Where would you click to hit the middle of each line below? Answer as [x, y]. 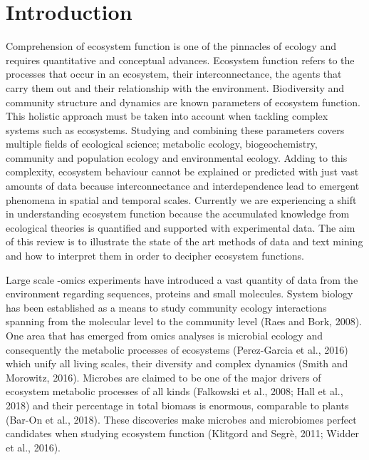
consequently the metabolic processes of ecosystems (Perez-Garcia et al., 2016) [177, 349]
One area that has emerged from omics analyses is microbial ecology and [164, 335]
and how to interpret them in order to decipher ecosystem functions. [155, 256]
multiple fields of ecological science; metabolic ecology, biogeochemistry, [162, 144]
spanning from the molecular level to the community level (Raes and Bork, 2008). [184, 321]
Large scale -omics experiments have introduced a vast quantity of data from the [182, 279]
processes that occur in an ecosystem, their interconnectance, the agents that [174, 74]
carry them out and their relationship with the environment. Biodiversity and [175, 87]
